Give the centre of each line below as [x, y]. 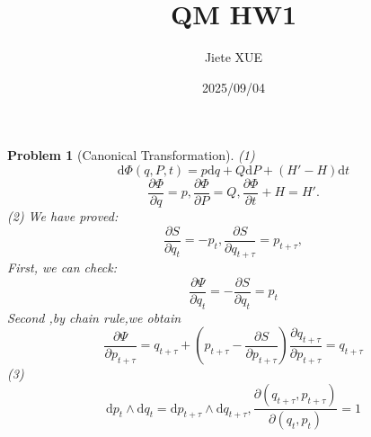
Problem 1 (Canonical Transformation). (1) [131, 155]
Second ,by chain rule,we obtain [94, 317]
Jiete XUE [234, 57]
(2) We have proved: [63, 215]
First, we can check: [62, 268]
